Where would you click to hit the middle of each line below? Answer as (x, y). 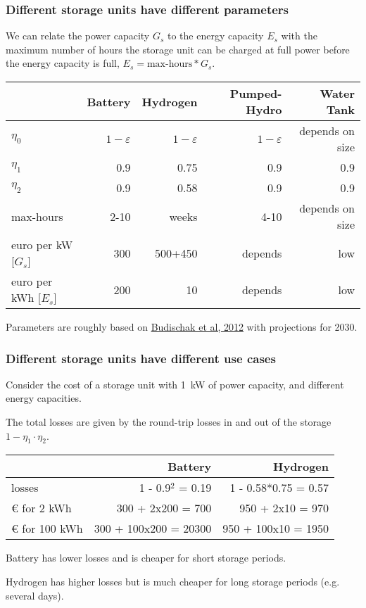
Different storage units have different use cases (141, 358)
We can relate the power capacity (78, 36)
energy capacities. (44, 398)
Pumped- (256, 93)
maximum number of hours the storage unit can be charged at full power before (178, 49)
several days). (35, 595)
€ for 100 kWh (47, 528)
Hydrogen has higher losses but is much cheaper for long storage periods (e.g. (173, 581)
